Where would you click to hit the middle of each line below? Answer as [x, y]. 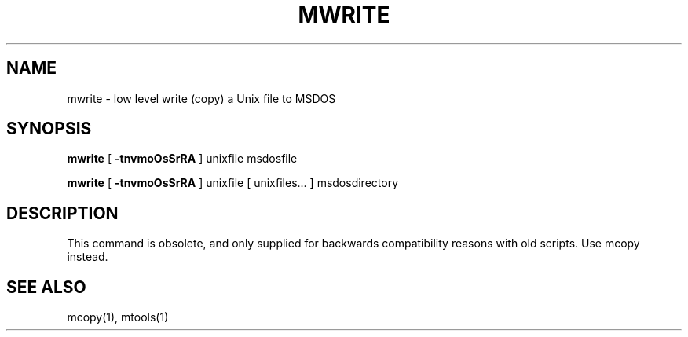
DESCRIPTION [62, 213]
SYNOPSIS [49, 129]
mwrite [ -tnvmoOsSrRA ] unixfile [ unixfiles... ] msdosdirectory [232, 183]
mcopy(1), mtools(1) [118, 317]
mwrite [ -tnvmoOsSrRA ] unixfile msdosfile [182, 159]
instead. [88, 257]
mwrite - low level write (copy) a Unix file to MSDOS [201, 98]
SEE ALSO [46, 287]
